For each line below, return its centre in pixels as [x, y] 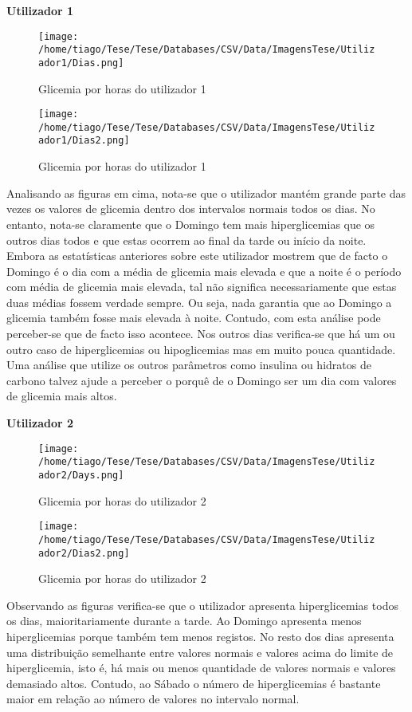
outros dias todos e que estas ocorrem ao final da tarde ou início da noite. [186, 240]
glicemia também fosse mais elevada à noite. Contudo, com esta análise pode [194, 318]
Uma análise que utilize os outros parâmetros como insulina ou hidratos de [189, 365]
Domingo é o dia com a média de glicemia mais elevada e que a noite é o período [204, 271]
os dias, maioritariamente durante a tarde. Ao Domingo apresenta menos [184, 621]
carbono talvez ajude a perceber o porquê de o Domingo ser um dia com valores [202, 380]
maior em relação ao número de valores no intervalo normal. [153, 699]
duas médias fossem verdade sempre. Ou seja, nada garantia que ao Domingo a [199, 302]
